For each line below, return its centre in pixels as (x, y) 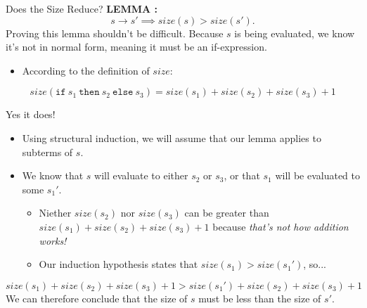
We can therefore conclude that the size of (97, 298)
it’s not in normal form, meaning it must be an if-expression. (136, 47)
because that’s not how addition (281, 226)
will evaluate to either (141, 175)
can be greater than (227, 213)
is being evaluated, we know (295, 33)
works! (53, 240)
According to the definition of (86, 70)
